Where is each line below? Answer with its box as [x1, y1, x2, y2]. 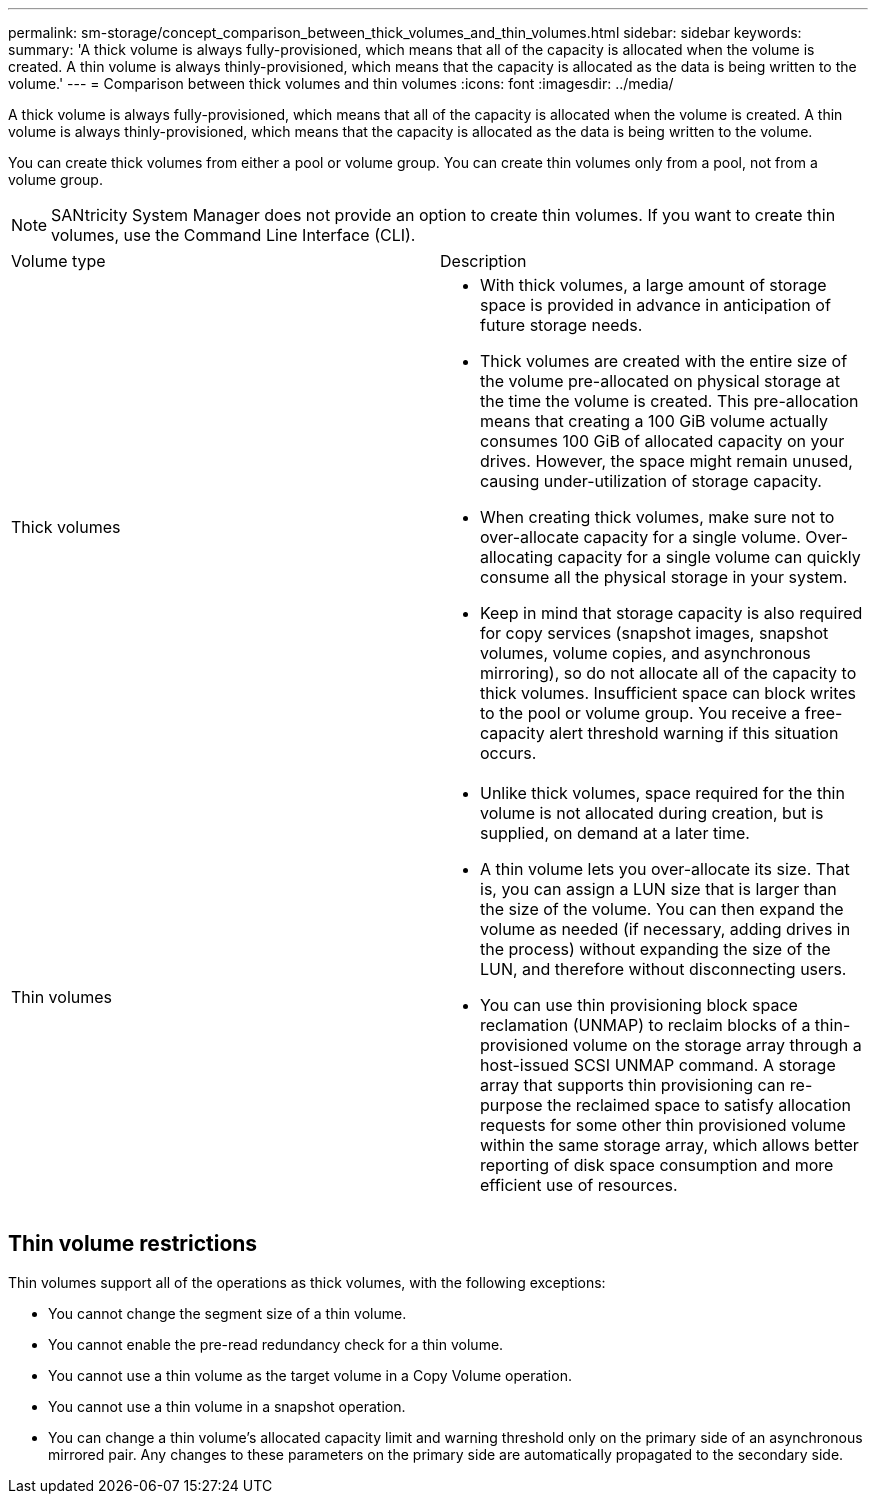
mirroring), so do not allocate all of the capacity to [480, 663, 857, 683]
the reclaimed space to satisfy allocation [547, 1095, 852, 1115]
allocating [480, 547, 553, 567]
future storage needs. [480, 315, 643, 335]
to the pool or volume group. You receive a [480, 703, 801, 723]
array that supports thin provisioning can [480, 1075, 786, 1095]
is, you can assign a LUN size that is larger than [480, 879, 837, 899]
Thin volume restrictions [8, 1231, 258, 1257]
